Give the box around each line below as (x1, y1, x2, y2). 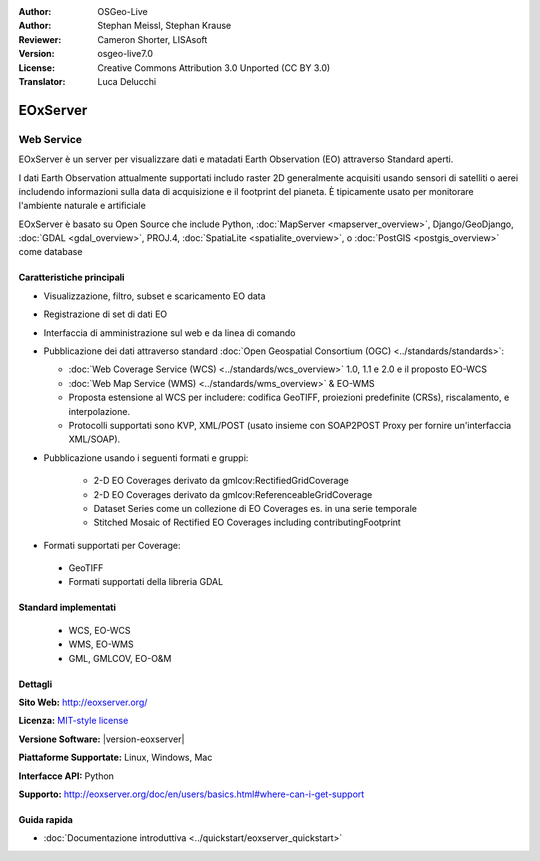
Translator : (18, 75, 66, 87)
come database (18, 246, 83, 258)
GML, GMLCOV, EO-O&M (68, 652, 172, 664)
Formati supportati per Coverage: (43, 539, 181, 551)
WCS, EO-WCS (68, 624, 131, 636)
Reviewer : (18, 33, 62, 45)
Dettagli (18, 678, 53, 690)
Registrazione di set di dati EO (43, 308, 168, 320)
